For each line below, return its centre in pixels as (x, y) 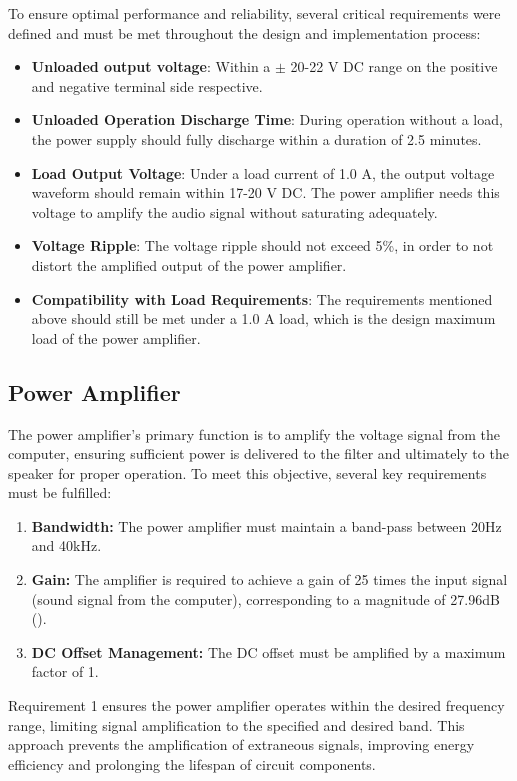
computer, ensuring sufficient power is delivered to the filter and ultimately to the (258, 453)
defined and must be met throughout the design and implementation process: (244, 32)
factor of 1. (65, 671)
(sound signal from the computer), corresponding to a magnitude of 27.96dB (265, 598)
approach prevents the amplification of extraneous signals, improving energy (241, 744)
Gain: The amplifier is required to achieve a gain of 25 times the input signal (269, 579)
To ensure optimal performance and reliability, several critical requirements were (254, 13)
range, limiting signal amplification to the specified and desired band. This (236, 724)
